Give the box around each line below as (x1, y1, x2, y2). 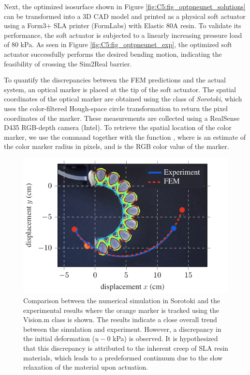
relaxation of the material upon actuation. (23, 362, 148, 372)
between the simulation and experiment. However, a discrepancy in (23, 324, 221, 334)
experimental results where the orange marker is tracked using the (23, 305, 219, 315)
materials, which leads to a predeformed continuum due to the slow (23, 352, 223, 362)
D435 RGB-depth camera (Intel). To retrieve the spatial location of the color (4, 122, 232, 132)
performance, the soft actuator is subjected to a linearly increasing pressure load (4, 30, 242, 40)
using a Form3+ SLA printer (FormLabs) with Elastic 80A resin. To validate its (4, 20, 241, 31)
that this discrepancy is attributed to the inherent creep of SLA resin (23, 343, 228, 353)
